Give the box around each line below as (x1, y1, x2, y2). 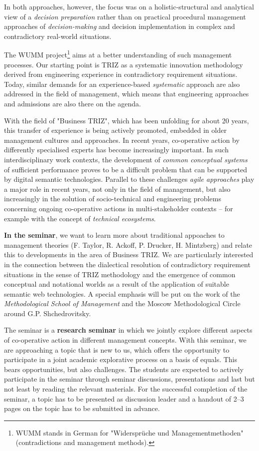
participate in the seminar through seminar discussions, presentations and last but (4, 374, 255, 384)
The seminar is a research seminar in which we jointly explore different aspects (4, 325, 253, 335)
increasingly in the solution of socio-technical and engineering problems (4, 193, 222, 204)
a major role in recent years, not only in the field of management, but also (4, 183, 231, 194)
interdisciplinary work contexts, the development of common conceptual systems (4, 154, 248, 164)
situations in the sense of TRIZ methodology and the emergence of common (4, 269, 236, 279)
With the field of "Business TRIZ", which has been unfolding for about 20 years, (4, 115, 249, 125)
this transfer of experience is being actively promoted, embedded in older (4, 125, 227, 135)
